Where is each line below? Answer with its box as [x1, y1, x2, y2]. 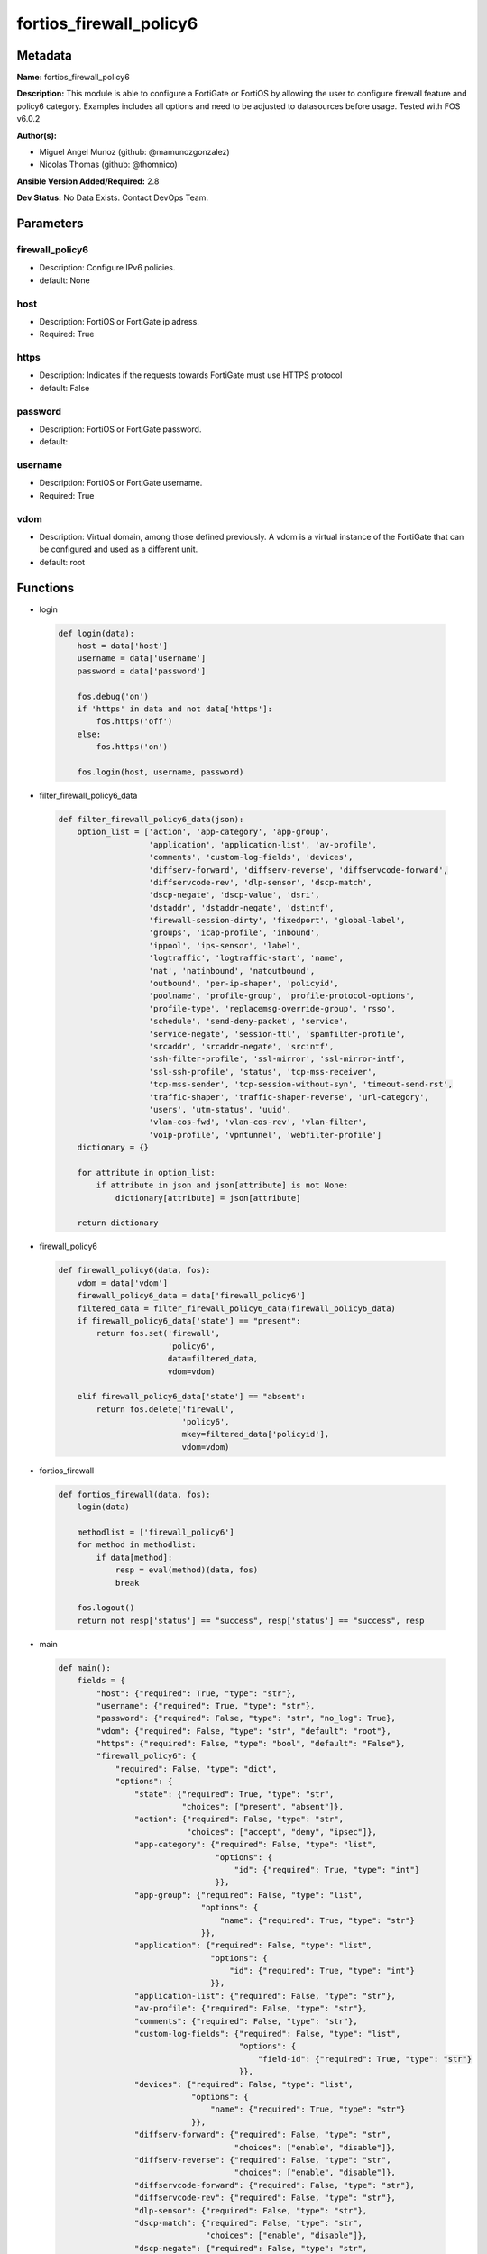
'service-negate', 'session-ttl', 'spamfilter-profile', [148, 1029, 406, 1039]
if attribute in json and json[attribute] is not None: [96, 1180, 349, 1190]
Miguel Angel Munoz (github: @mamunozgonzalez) [39, 147, 230, 158]
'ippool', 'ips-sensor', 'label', [148, 940, 301, 950]
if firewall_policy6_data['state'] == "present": [77, 1315, 301, 1325]
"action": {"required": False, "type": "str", [133, 1814, 345, 1825]
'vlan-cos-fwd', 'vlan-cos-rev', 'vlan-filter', [148, 1117, 368, 1127]
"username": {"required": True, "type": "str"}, [96, 1700, 316, 1710]
